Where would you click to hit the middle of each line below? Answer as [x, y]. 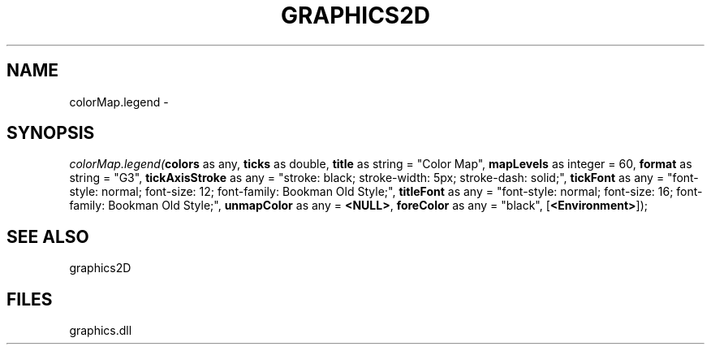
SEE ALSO [48, 236]
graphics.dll [101, 331]
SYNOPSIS [51, 133]
